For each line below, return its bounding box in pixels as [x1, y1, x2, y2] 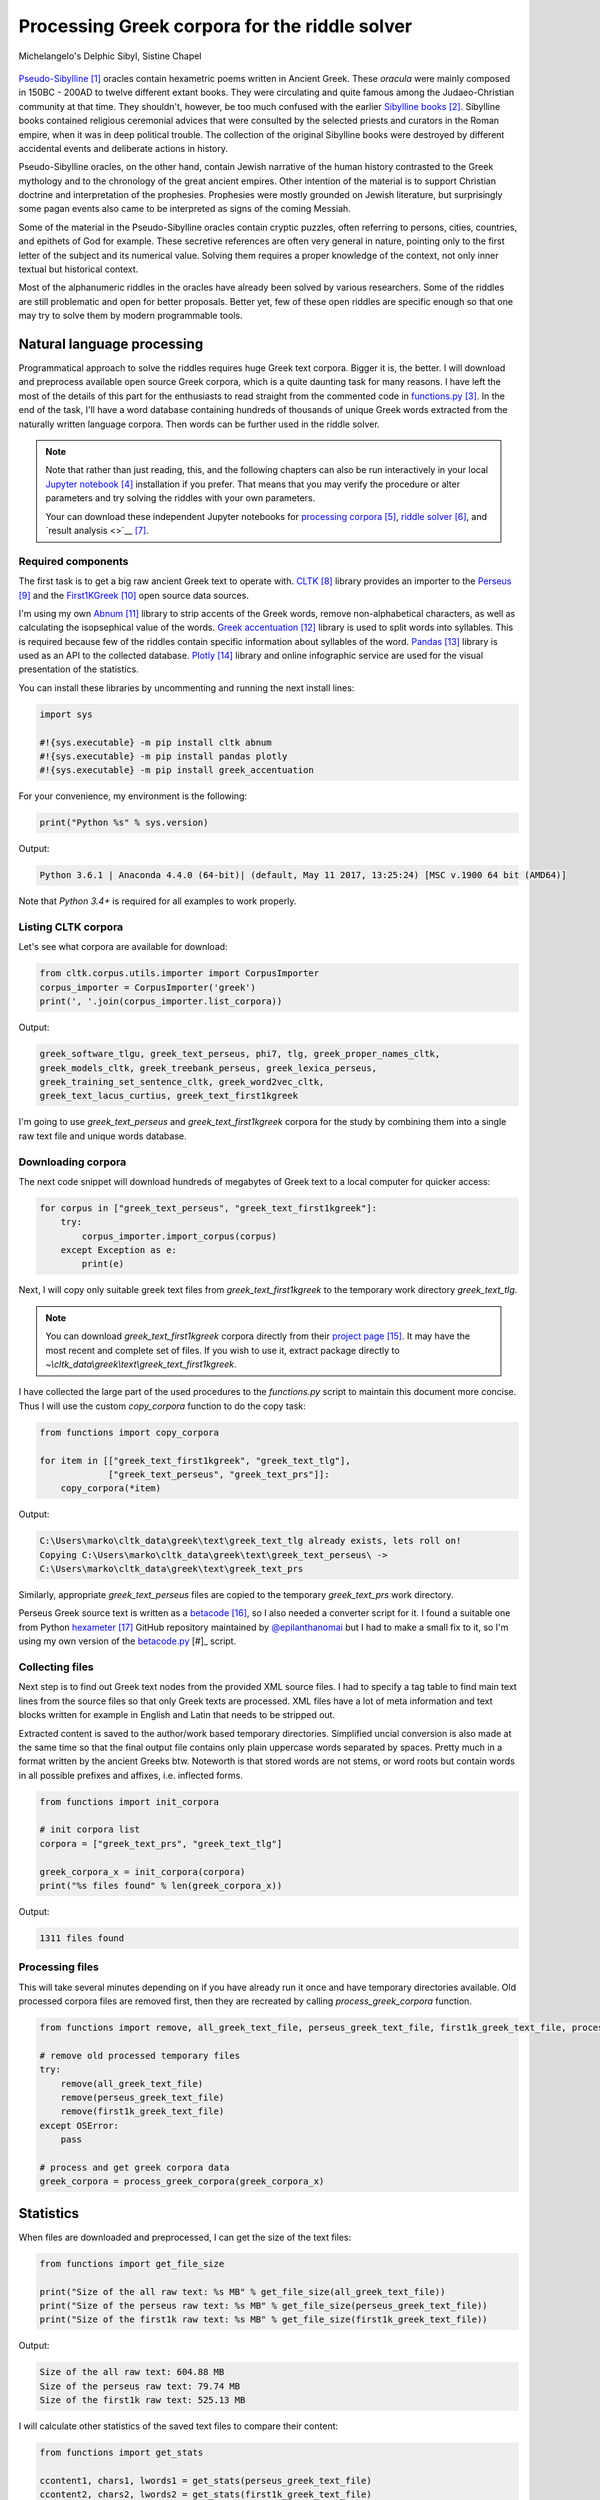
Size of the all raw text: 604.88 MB [39, 2366, 225, 2378]
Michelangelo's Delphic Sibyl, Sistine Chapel [18, 50, 202, 62]
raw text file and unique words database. [18, 1130, 187, 1142]
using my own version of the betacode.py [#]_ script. [18, 1635, 237, 1647]
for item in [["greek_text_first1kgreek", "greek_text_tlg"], [39, 1455, 351, 1466]
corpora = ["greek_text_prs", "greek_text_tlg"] [39, 1838, 283, 1849]
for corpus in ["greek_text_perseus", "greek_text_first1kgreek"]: [39, 1202, 378, 1214]
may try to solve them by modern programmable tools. [18, 310, 243, 322]
